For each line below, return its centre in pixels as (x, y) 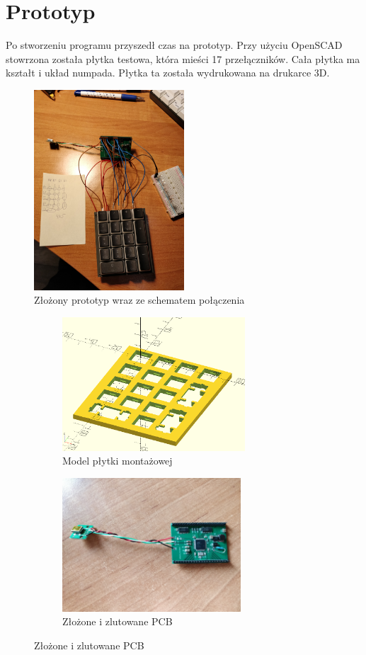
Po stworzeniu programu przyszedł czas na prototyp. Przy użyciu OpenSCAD (174, 45)
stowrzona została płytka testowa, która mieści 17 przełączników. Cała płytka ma (183, 58)
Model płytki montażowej (118, 461)
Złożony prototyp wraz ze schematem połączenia (139, 300)
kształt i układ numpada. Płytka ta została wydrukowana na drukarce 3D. (168, 73)
